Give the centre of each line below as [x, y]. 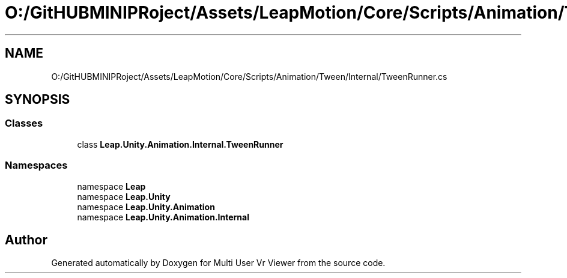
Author [26, 240]
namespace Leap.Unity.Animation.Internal [163, 217]
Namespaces [36, 165]
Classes [24, 123]
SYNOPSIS [38, 100]
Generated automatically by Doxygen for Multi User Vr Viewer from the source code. [218, 263]
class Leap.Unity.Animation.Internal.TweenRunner [180, 144]
